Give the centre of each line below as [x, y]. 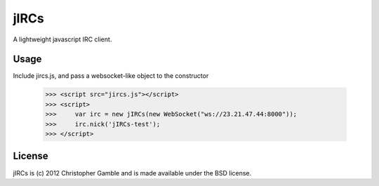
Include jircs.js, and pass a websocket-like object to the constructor [111, 76]
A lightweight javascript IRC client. [62, 39]
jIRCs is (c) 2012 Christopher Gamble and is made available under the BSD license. [132, 173]
